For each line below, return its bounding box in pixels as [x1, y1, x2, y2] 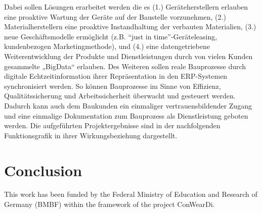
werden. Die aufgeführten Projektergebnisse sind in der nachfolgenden [4, 120, 221, 131]
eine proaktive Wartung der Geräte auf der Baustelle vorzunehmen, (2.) [4, 11, 226, 22]
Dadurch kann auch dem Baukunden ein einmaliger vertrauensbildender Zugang [4, 100, 252, 111]
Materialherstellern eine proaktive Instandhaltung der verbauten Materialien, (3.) [4, 21, 256, 32]
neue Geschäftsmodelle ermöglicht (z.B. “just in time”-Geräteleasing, [4, 31, 217, 41]
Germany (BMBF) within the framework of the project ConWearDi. [4, 199, 215, 209]
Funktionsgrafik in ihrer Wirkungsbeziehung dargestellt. [4, 130, 178, 140]
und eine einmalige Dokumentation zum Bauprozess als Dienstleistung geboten [4, 110, 248, 121]
